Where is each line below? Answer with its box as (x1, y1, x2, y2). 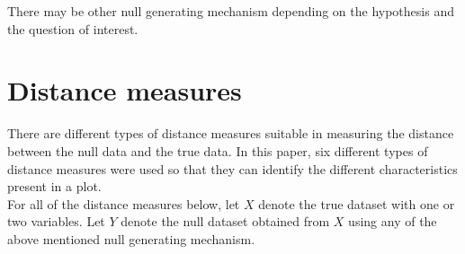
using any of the (348, 212, 437, 231)
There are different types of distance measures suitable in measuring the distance (7, 124, 454, 143)
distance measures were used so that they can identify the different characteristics (7, 159, 458, 178)
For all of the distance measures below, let (7, 194, 240, 213)
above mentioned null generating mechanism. (7, 229, 255, 248)
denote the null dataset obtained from (121, 212, 330, 231)
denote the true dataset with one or (258, 194, 455, 213)
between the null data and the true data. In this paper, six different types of (7, 141, 428, 160)
